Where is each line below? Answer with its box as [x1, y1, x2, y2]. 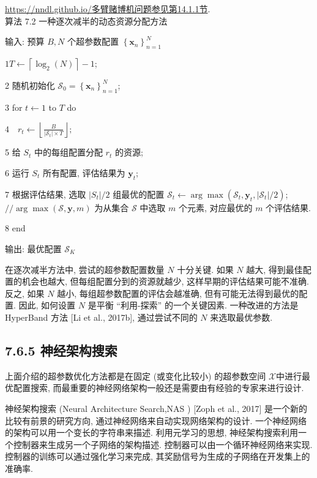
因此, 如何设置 [18, 299, 76, 312]
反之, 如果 [5, 286, 45, 299]
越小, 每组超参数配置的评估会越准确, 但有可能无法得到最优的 [57, 286, 299, 299]
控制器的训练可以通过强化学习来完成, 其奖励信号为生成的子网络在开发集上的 [5, 450, 310, 463]
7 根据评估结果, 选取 [5, 187, 86, 200]
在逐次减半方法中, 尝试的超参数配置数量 [5, 263, 165, 275]
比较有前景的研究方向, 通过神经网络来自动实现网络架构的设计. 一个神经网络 [5, 414, 307, 427]
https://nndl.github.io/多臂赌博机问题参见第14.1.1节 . [5, 2, 211, 15]
